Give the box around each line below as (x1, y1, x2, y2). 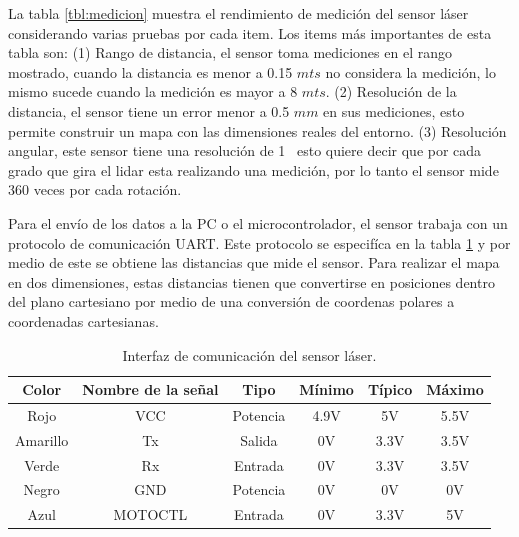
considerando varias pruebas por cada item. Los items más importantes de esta (8, 22, 492, 43)
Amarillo (15, 429, 69, 450)
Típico (367, 379, 413, 400)
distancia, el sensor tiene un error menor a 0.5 (8, 100, 290, 121)
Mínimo (299, 379, 354, 400)
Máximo (426, 379, 484, 400)
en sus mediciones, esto (323, 100, 465, 121)
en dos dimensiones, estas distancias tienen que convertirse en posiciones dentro (8, 271, 495, 292)
